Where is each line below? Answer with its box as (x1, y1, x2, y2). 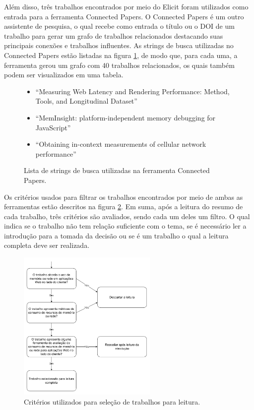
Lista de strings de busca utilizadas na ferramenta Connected (24, 165, 210, 176)
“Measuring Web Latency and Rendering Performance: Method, (35, 86, 230, 96)
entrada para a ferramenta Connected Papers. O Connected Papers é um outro (4, 11, 244, 21)
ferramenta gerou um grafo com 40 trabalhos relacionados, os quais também (4, 59, 235, 70)
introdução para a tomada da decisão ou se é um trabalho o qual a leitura (4, 230, 229, 240)
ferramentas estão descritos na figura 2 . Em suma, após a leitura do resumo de (4, 201, 243, 212)
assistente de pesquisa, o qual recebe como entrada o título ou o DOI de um (4, 21, 235, 31)
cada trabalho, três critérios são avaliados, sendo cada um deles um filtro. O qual (4, 211, 250, 221)
